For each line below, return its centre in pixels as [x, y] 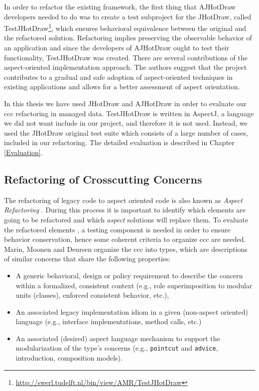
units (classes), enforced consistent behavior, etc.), [92, 295]
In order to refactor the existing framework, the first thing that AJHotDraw [120, 6]
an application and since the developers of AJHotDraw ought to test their [117, 48]
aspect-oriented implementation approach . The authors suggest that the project [126, 67]
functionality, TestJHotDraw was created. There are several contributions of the [126, 57]
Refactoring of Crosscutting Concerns [103, 179]
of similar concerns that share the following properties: [87, 259]
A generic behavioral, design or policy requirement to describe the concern [129, 275]
